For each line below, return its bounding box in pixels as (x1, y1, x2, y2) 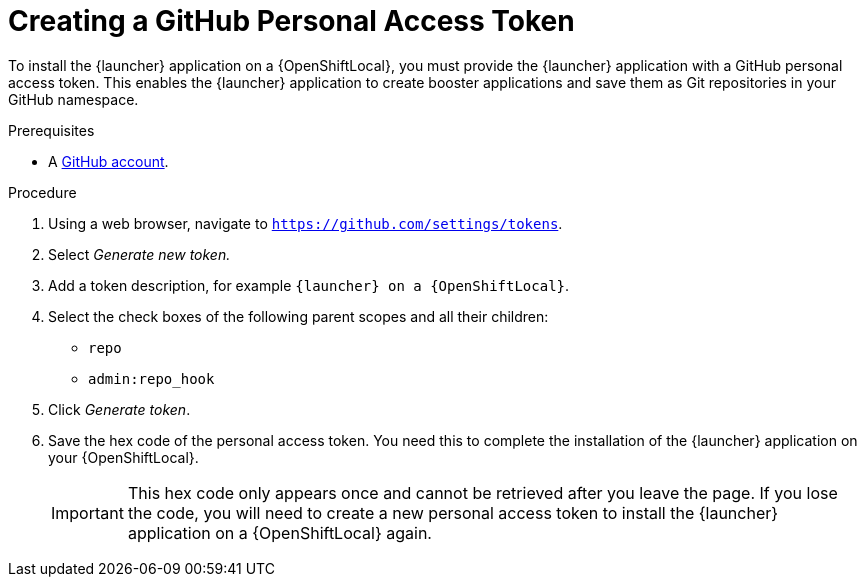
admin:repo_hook (88, 370, 215, 387)
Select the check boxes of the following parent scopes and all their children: (48, 307, 549, 325)
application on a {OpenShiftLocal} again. (127, 522, 432, 543)
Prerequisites (8, 121, 95, 139)
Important (51, 502, 124, 523)
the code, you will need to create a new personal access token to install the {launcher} (127, 502, 779, 523)
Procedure (8, 183, 77, 201)
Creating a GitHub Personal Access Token (8, 4, 575, 38)
